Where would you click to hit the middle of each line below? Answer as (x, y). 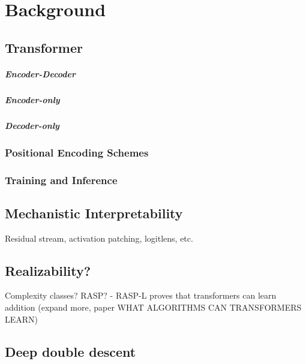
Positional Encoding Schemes (77, 152)
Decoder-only (32, 125)
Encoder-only (32, 99)
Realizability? (48, 270)
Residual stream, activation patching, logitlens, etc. (99, 238)
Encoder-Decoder (40, 73)
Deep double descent (70, 351)
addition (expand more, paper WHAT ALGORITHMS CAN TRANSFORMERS (153, 307)
